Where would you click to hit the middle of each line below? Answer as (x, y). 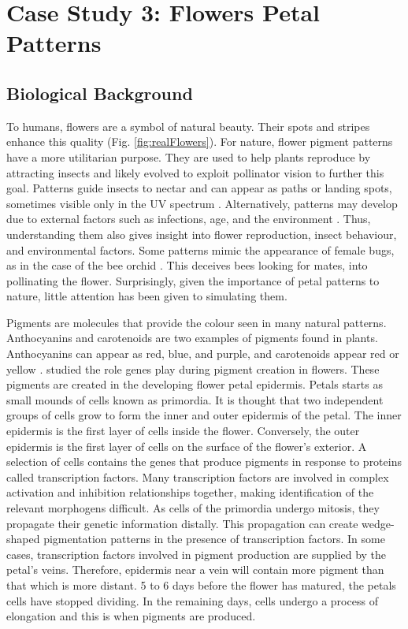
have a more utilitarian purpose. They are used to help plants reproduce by (189, 156)
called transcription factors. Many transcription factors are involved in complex (198, 476)
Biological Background (100, 93)
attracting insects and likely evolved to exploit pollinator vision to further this (195, 172)
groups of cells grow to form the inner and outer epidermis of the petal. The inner (204, 415)
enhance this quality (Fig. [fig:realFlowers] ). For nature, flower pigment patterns (200, 141)
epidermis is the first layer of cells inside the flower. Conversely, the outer (183, 431)
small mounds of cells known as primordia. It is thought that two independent (195, 399)
